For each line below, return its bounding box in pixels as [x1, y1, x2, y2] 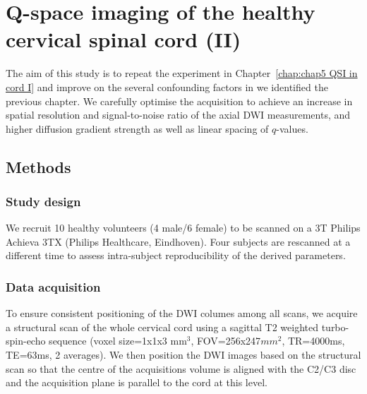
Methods [6, 155, 71, 177]
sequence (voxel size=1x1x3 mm [49, 333, 187, 348]
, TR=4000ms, [282, 333, 345, 348]
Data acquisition [6, 277, 101, 295]
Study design [6, 192, 81, 210]
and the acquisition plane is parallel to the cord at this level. [6, 375, 267, 390]
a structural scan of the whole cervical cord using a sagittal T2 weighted [6, 319, 318, 334]
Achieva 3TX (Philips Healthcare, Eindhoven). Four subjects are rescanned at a [6, 234, 351, 249]
